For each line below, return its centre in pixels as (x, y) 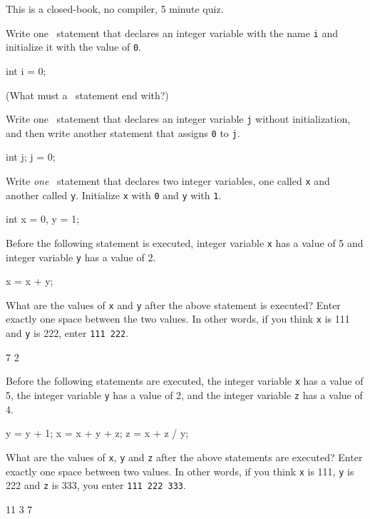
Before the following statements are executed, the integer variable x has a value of (185, 381)
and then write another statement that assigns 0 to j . (123, 132)
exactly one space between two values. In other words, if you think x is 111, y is (180, 471)
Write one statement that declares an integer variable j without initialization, (178, 119)
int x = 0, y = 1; (43, 219)
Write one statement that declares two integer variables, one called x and (168, 181)
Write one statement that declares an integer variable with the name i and (172, 32)
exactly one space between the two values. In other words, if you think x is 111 (178, 319)
